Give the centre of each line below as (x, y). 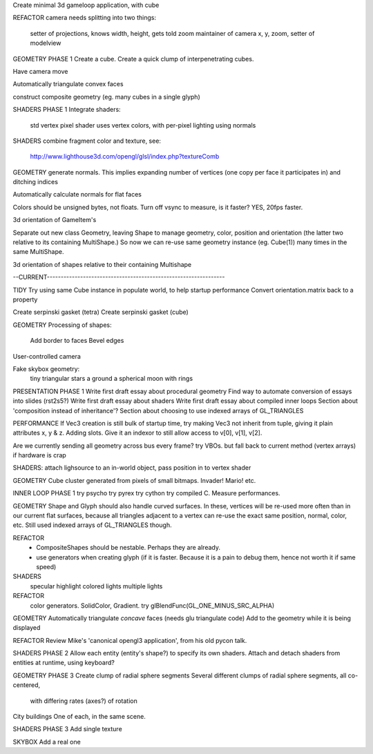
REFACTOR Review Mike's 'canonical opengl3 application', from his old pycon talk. (130, 640)
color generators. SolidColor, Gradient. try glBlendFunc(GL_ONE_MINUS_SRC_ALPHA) (152, 605)
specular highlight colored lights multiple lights (96, 586)
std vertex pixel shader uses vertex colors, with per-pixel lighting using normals (143, 125)
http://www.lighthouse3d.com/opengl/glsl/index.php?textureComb (125, 157)
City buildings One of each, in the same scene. (79, 717)
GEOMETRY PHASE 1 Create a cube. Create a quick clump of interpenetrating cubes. (133, 59)
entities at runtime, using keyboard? (64, 663)
